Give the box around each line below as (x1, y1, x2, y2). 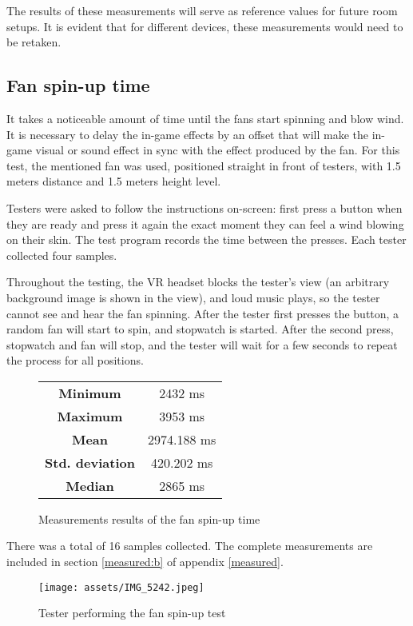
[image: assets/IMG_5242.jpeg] (38, 581, 205, 593)
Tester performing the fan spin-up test (38, 604, 226, 621)
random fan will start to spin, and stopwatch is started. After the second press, (6, 321, 394, 337)
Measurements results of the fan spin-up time (38, 510, 260, 527)
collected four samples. (6, 246, 117, 263)
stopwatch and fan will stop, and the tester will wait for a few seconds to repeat (6, 336, 398, 353)
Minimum (58, 383, 121, 402)
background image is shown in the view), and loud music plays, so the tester (6, 289, 380, 305)
